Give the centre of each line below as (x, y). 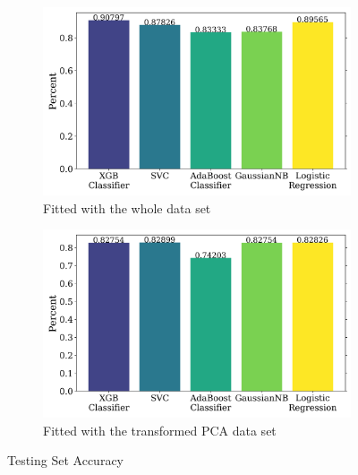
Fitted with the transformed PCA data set (160, 430)
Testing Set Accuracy (65, 460)
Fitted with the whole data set (127, 207)
